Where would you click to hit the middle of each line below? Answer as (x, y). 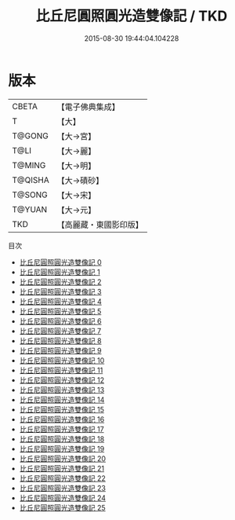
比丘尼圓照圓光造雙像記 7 (60, 331)
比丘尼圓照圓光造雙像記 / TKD (132, 16)
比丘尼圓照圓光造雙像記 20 (63, 458)
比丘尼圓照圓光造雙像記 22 (62, 478)
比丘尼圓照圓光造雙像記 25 (62, 507)
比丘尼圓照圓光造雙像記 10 (62, 360)
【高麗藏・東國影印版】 (100, 225)
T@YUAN (30, 209)
